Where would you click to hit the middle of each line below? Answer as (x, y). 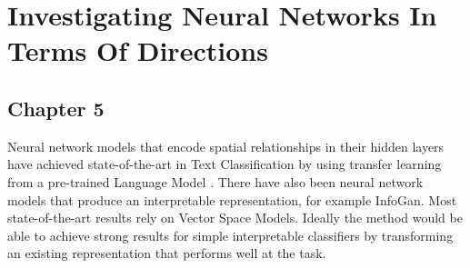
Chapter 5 (56, 108)
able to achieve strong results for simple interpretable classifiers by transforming (230, 235)
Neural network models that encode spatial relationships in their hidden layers (226, 146)
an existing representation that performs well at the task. (167, 253)
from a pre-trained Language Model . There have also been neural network (215, 181)
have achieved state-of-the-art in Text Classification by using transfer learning (225, 164)
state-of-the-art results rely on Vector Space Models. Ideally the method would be (235, 218)
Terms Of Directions (138, 50)
